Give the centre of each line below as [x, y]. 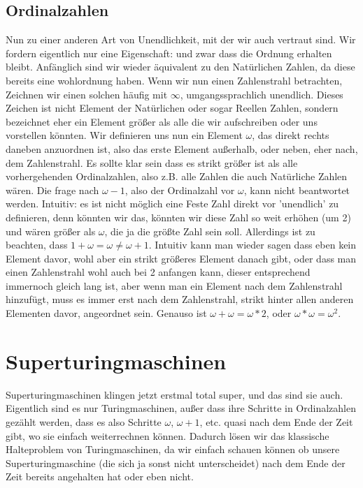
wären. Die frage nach [52, 190]
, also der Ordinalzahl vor [180, 190]
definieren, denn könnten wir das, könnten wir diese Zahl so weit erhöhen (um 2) [178, 217]
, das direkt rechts [291, 135]
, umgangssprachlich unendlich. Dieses [262, 94]
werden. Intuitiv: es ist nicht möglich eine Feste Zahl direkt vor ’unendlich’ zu [172, 204]
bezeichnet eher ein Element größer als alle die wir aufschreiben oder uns [162, 121]
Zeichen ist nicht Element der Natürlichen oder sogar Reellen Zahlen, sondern [172, 108]
